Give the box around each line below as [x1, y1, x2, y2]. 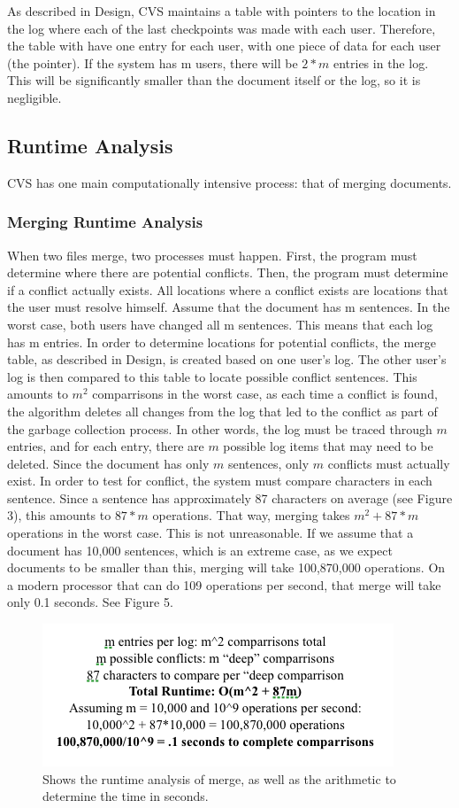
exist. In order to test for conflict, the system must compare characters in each [7, 471, 432, 490]
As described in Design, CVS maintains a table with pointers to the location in [7, 2, 436, 19]
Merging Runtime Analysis [7, 211, 203, 233]
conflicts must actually [327, 454, 450, 472]
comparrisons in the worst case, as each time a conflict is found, [92, 385, 438, 403]
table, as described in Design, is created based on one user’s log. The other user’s [7, 350, 447, 369]
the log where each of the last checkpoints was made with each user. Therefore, [7, 19, 436, 37]
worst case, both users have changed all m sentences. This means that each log [7, 315, 433, 333]
